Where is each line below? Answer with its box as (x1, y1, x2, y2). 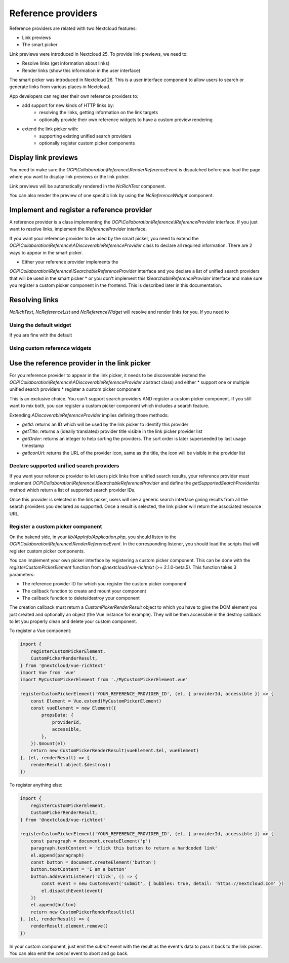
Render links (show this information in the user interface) (22, 67, 141, 73)
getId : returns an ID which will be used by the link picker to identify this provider (22, 421, 189, 427)
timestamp (22, 442, 45, 449)
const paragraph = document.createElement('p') (30, 838, 151, 844)
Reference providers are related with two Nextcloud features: (9, 25, 137, 31)
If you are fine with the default (9, 332, 72, 338)
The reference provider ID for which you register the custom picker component (22, 581, 187, 587)
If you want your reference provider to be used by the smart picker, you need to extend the (9, 235, 199, 241)
